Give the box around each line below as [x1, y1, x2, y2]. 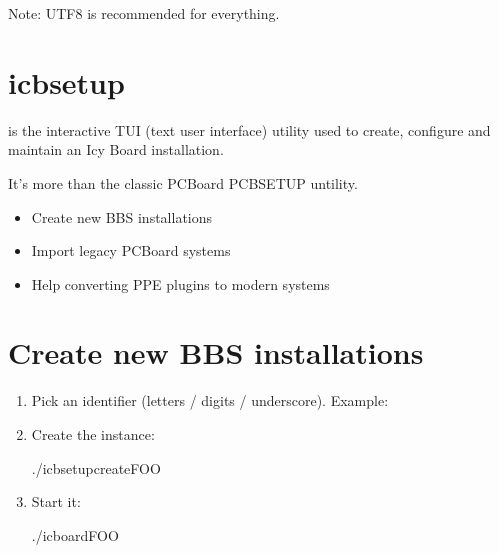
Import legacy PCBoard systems [31, 240, 231, 261]
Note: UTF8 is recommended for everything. [8, 3, 280, 23]
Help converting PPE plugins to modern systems [31, 273, 330, 294]
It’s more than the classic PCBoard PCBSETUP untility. [8, 172, 358, 193]
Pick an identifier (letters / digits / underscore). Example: [31, 390, 389, 411]
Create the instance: [31, 424, 155, 444]
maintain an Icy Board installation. [8, 139, 224, 160]
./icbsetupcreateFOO [31, 457, 161, 478]
